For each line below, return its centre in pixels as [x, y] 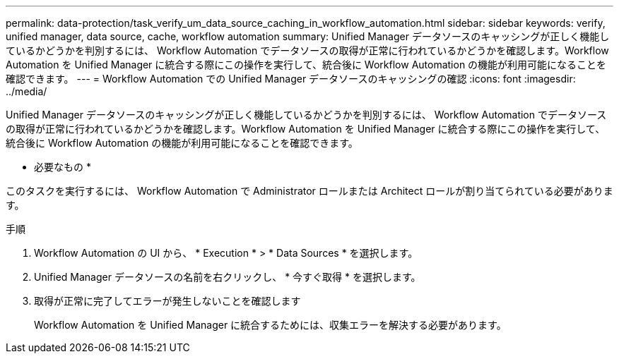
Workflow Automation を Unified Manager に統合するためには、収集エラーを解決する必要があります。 [270, 325]
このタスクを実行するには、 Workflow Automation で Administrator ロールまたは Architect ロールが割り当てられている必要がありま [309, 191]
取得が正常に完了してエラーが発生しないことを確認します [167, 301]
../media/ [26, 91]
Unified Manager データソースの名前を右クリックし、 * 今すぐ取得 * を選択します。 [228, 277]
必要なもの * [63, 167]
